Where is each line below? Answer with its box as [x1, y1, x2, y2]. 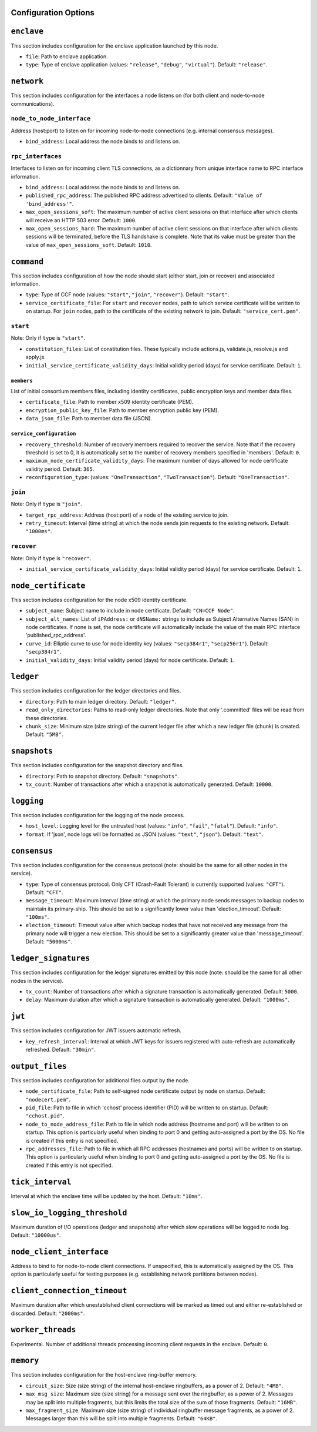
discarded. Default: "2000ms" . [11, 1310, 85, 1317]
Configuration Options [11, 8, 95, 18]
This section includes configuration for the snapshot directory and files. [11, 762, 184, 769]
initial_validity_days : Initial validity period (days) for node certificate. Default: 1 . [25, 656, 235, 664]
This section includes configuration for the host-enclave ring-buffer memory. [11, 1371, 197, 1379]
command [11, 256, 44, 266]
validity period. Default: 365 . [25, 465, 95, 473]
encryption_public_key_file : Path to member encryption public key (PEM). [25, 406, 220, 414]
